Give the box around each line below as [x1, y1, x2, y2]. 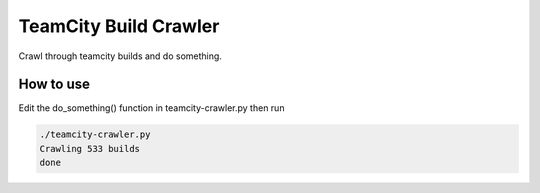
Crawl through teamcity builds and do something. [18, 50, 222, 62]
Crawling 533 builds [39, 143, 140, 154]
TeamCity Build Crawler [18, 15, 220, 37]
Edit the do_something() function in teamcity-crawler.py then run [18, 102, 285, 114]
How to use [18, 76, 90, 93]
